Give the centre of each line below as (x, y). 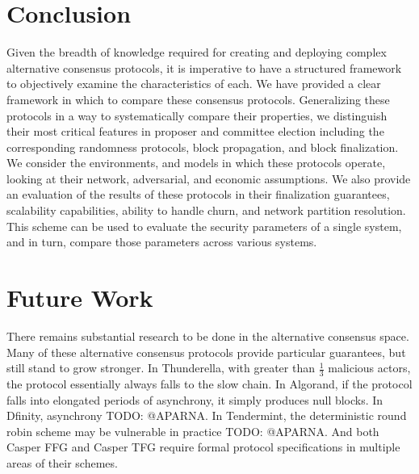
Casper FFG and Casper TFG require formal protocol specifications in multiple (203, 447)
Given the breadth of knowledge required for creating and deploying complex (197, 52)
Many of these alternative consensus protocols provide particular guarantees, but (206, 352)
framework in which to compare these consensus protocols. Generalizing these (198, 99)
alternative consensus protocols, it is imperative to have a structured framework (204, 67)
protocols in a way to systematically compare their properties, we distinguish (197, 115)
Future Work (80, 298)
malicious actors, (369, 368)
